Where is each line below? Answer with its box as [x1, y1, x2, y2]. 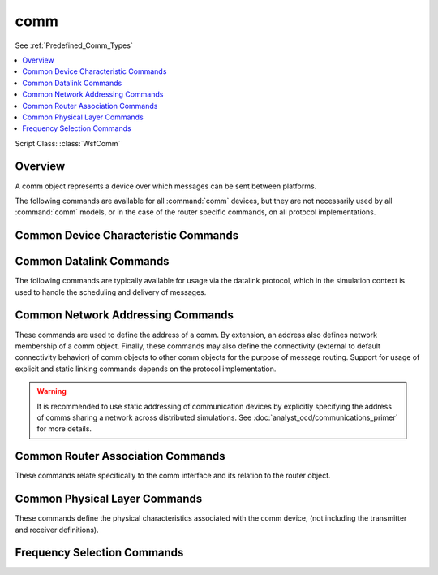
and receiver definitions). [15, 525, 99, 534]
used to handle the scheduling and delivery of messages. [15, 287, 207, 296]
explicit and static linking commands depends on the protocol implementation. [15, 364, 277, 374]
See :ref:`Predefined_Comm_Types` [15, 41, 133, 50]
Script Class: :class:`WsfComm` [15, 138, 121, 148]
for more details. [36, 424, 92, 434]
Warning [36, 387, 67, 396]
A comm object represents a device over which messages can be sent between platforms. [15, 181, 317, 191]
